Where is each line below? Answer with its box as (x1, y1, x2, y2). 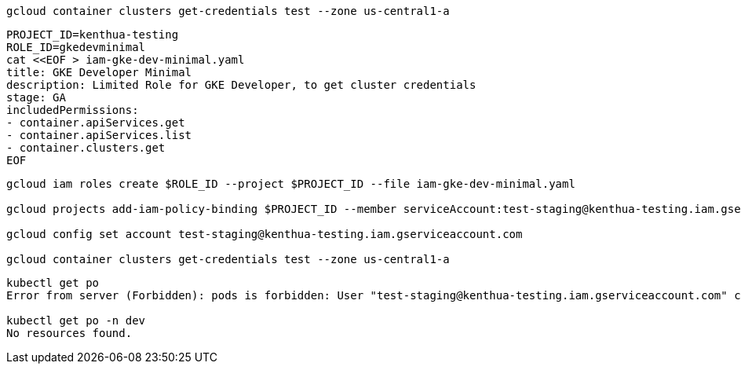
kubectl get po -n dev (6, 314, 146, 327)
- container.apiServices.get (6, 116, 185, 129)
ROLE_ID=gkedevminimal (6, 41, 146, 53)
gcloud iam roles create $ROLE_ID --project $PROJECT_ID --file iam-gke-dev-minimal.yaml (6, 178, 575, 190)
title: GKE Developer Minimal (6, 66, 192, 79)
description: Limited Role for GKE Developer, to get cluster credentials (6, 79, 476, 91)
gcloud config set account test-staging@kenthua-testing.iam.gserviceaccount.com (6, 228, 523, 240)
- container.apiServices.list (6, 129, 192, 141)
